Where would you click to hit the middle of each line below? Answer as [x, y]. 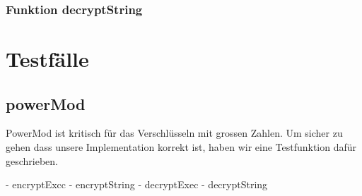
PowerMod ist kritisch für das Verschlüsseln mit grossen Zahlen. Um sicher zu [174, 133]
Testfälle [47, 59]
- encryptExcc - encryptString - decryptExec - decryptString [137, 184]
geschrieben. [32, 160]
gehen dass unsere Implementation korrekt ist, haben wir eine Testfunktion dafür [181, 147]
